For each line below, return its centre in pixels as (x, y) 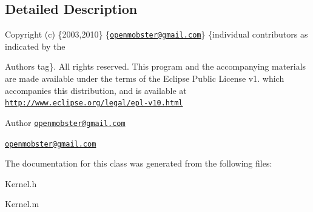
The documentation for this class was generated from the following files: (139, 163)
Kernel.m (22, 204)
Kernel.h (21, 183)
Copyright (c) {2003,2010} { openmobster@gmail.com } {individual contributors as (156, 34)
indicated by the (35, 46)
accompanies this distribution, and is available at (96, 90)
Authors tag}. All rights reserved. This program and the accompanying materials (156, 66)
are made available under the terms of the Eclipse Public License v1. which (145, 78)
